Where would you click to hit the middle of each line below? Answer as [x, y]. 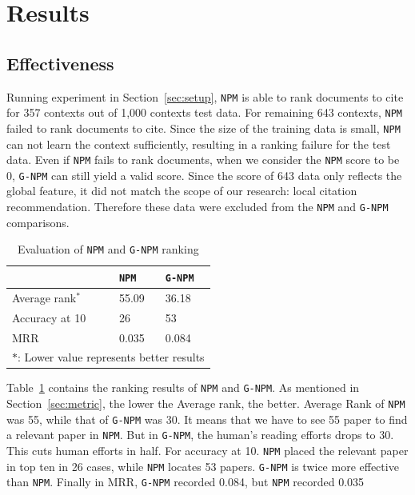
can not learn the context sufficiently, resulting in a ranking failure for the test [199, 144]
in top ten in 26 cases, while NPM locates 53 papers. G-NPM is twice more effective [203, 466]
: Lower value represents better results [111, 357]
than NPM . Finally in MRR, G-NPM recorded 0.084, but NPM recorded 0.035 [186, 482]
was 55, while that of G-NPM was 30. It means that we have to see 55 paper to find [207, 419]
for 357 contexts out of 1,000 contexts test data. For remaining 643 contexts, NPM [204, 112]
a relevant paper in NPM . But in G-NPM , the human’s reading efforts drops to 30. [200, 435]
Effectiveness [60, 63]
